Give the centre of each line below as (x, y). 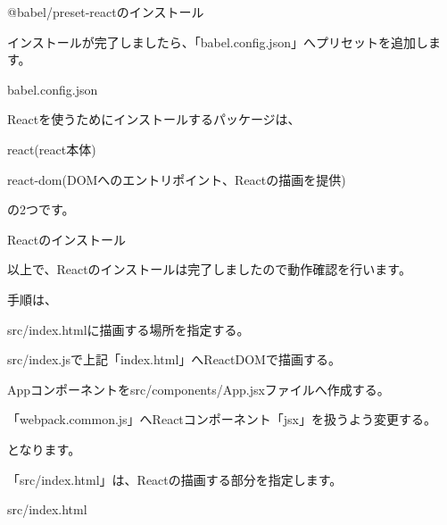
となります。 (44, 449)
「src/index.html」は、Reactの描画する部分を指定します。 (175, 479)
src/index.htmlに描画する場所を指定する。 (128, 329)
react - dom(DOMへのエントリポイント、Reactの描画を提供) (177, 179)
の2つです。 (41, 209)
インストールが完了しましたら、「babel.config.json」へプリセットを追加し (218, 42)
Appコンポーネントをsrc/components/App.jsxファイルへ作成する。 (199, 389)
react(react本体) (52, 149)
